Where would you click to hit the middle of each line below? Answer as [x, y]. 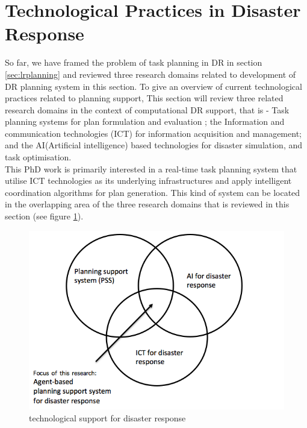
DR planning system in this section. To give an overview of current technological [153, 86]
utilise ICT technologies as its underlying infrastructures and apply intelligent [148, 181]
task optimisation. [38, 157]
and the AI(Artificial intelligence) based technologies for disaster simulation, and [154, 145]
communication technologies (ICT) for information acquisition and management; [153, 133]
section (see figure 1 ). [44, 216]
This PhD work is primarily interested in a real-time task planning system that [151, 168]
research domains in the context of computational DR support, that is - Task [147, 109]
